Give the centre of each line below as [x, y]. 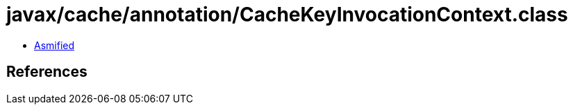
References [47, 72]
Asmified [55, 45]
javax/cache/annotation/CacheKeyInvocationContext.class [287, 15]
